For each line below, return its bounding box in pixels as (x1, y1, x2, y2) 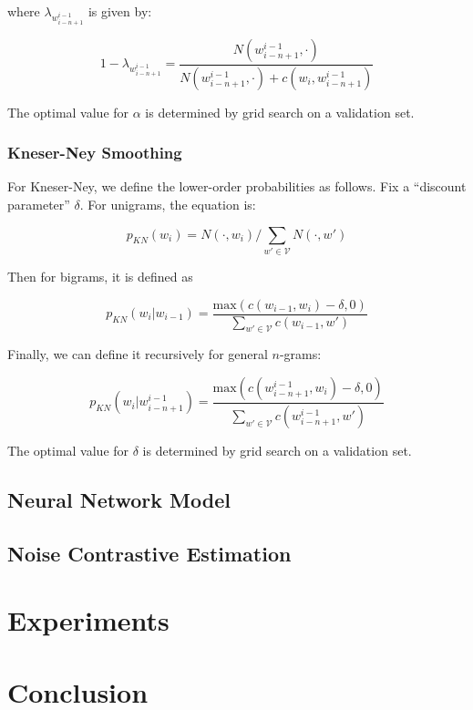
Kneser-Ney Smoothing (7, 141, 182, 164)
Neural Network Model (7, 485, 231, 513)
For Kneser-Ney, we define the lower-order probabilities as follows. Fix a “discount (7, 177, 467, 196)
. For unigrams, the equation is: (79, 195, 256, 214)
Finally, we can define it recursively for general (7, 345, 268, 364)
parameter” (7, 195, 70, 214)
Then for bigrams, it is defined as (7, 266, 193, 285)
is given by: (87, 2, 152, 20)
